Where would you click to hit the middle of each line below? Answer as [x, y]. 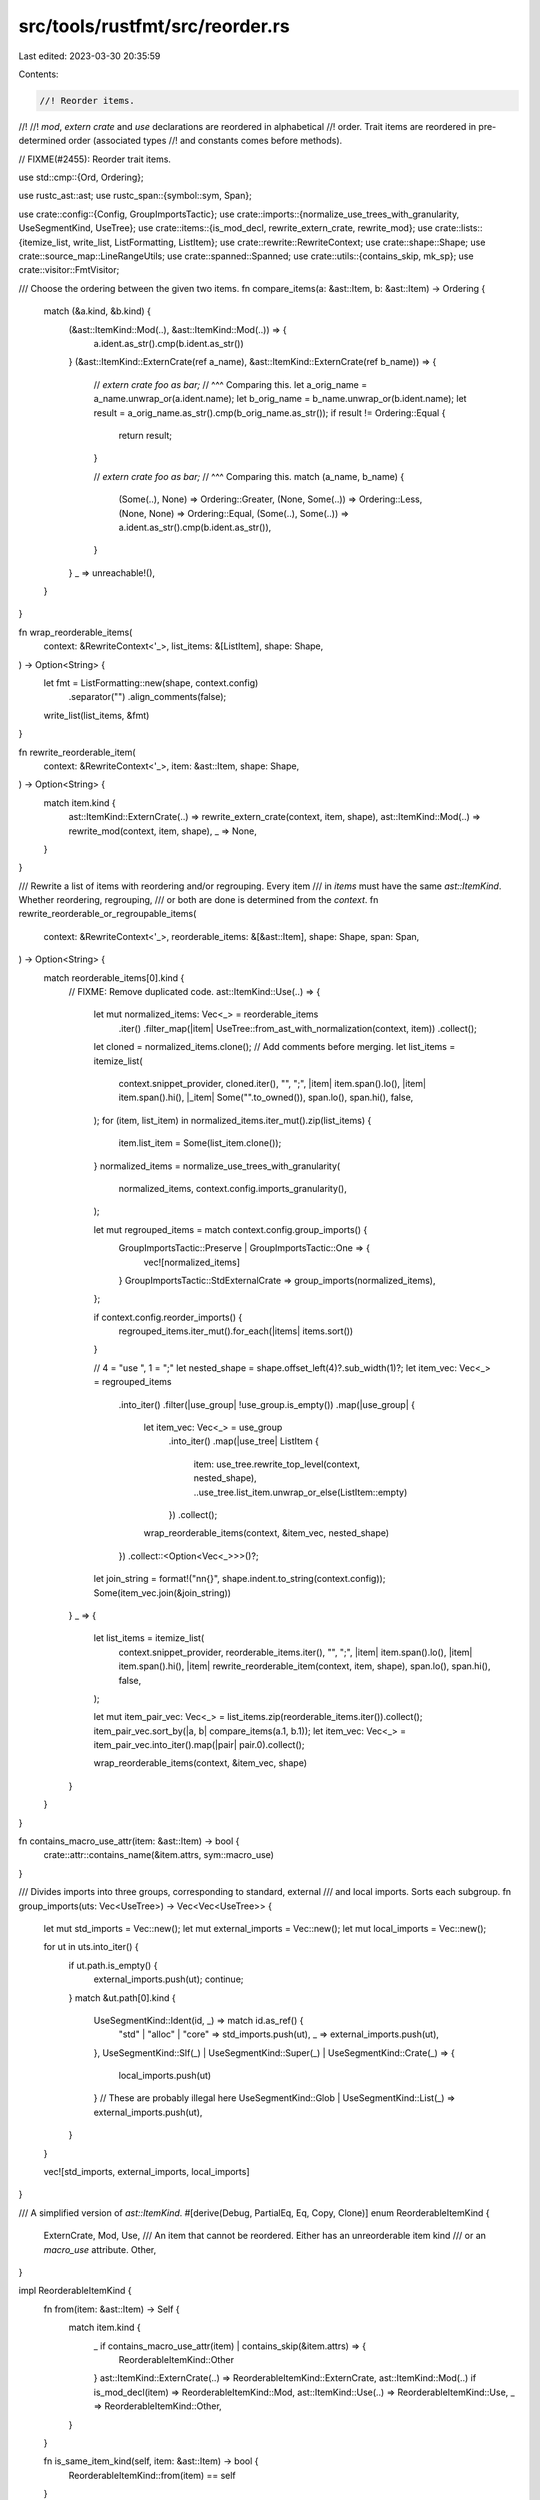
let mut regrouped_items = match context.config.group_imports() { [230, 1229]
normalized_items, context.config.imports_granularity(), [232, 1188]
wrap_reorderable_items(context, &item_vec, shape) [200, 1763]
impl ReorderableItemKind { [75, 2291]
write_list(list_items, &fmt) [96, 715]
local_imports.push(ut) [165, 2076]
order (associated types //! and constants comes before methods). [205, 141]
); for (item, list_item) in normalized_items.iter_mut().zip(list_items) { [232, 1120]
